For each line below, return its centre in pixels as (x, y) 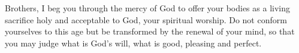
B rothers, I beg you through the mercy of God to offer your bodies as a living (147, 8)
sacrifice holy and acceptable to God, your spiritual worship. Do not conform (146, 19)
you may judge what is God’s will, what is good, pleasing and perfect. (133, 43)
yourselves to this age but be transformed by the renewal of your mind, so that (150, 31)
